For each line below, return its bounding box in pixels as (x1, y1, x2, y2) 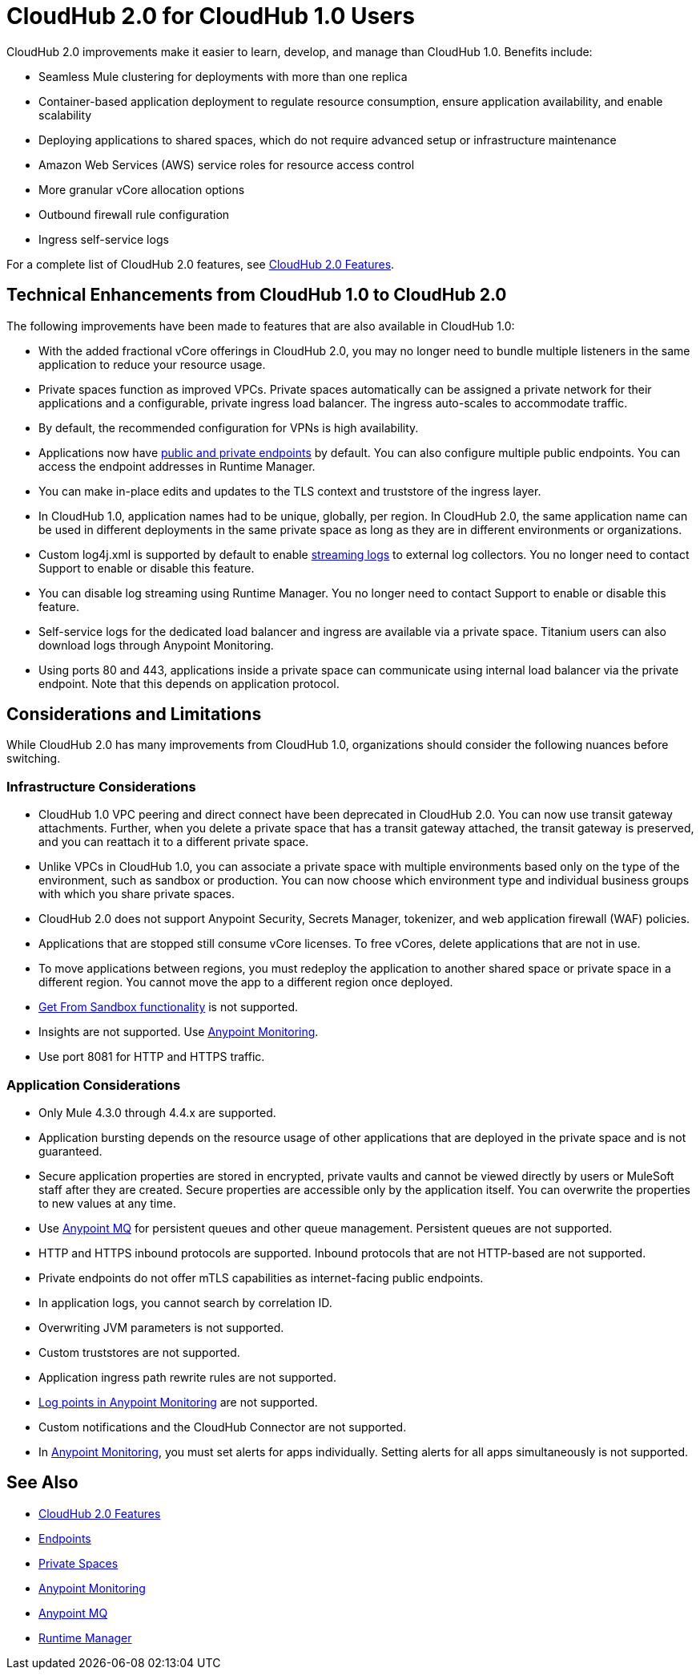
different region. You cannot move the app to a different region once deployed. (38, 975, 453, 990)
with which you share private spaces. (38, 887, 235, 901)
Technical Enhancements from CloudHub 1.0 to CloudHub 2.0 (6, 285, 507, 306)
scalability (38, 107, 92, 122)
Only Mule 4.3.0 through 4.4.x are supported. (38, 1105, 276, 1119)
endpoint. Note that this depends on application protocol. (38, 676, 340, 690)
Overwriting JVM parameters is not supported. (38, 1320, 284, 1334)
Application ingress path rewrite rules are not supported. (38, 1370, 336, 1384)
